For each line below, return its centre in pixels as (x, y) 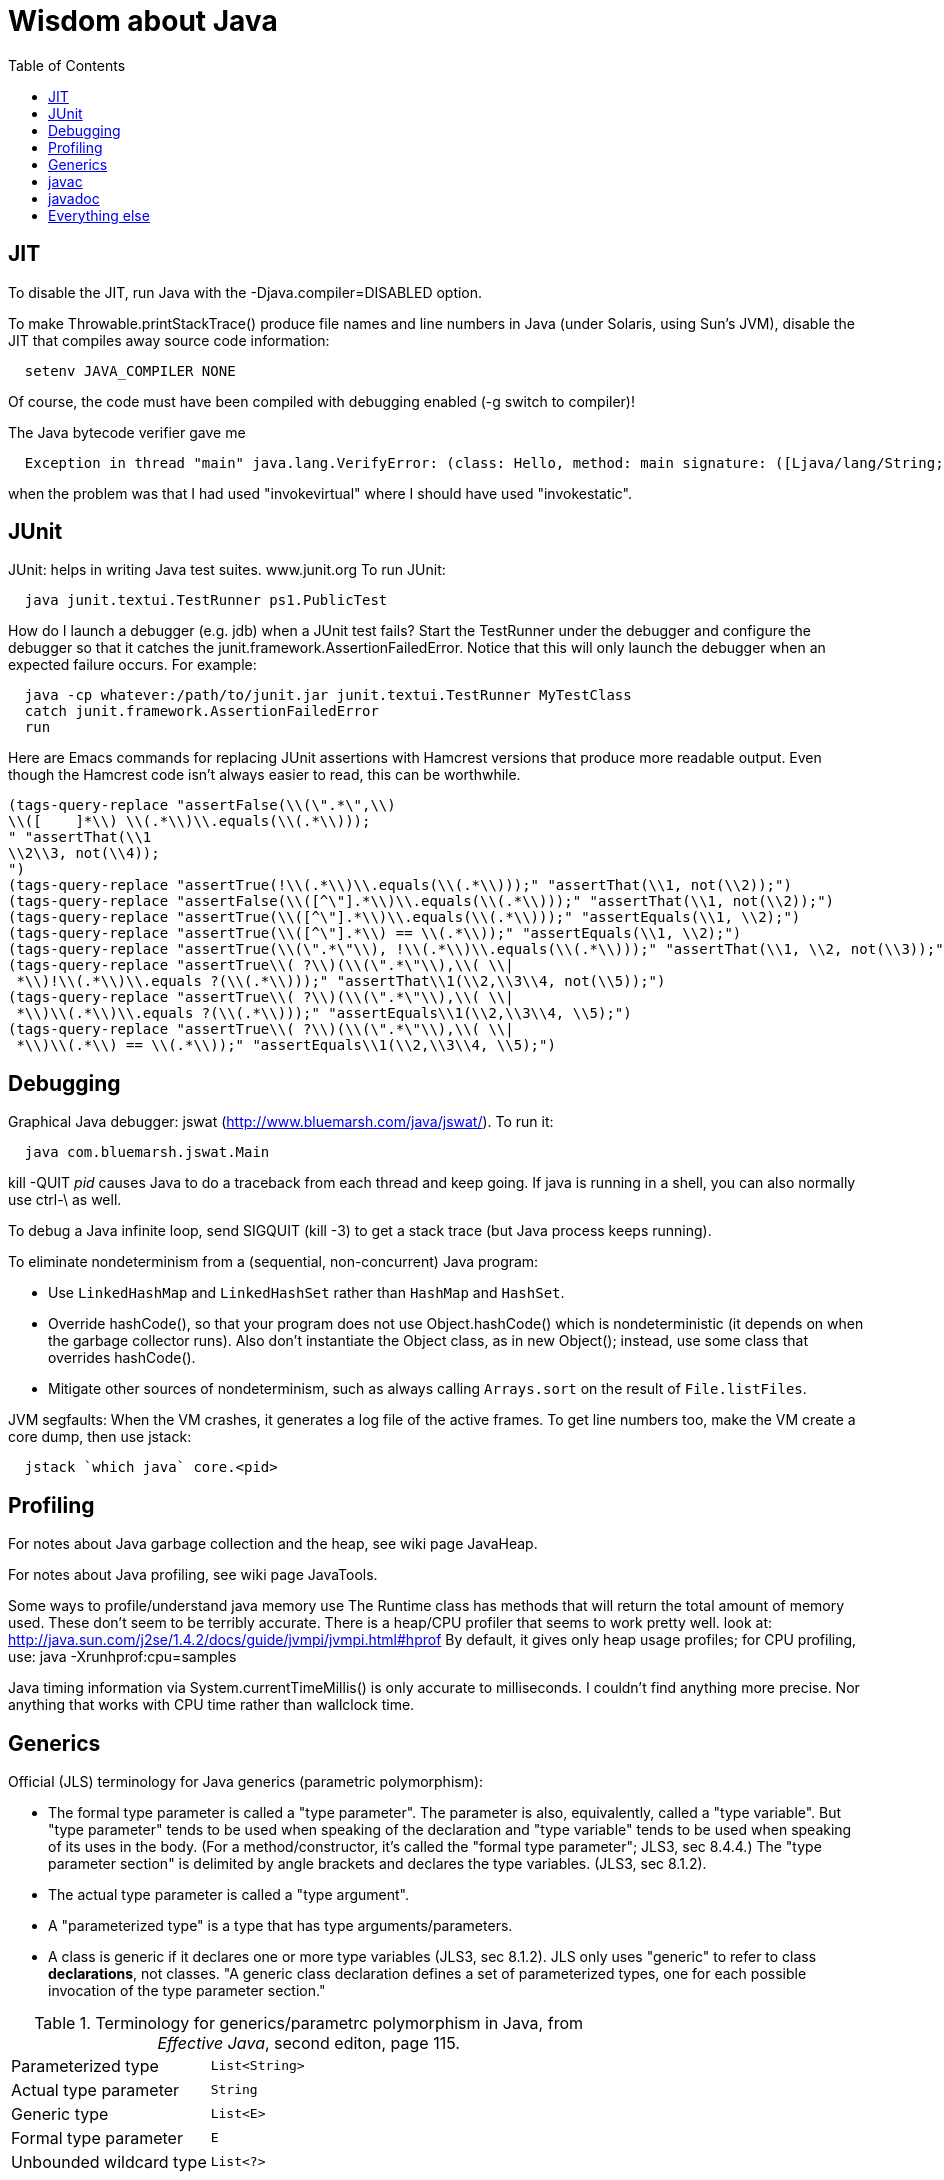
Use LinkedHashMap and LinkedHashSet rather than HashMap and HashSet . (306, 1293)
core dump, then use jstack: (100, 1437)
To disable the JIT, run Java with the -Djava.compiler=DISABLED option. (245, 292)
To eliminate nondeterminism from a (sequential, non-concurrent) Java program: (273, 1262)
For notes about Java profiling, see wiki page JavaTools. (193, 1575)
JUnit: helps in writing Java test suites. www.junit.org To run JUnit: (227, 570)
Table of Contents (67, 65)
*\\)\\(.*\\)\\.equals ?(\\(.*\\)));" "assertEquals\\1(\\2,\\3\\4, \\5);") (324, 1013)
